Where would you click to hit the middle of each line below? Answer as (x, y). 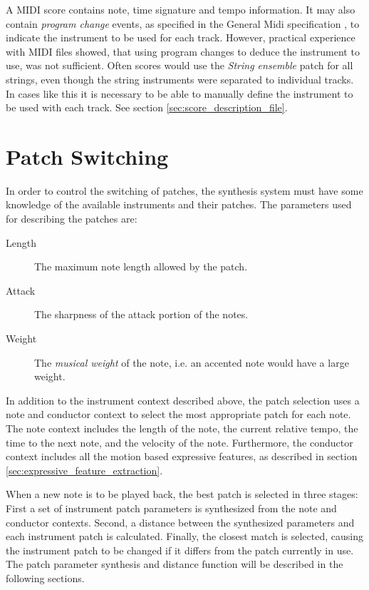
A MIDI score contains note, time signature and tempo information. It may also (181, 9)
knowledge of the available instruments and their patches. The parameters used (179, 204)
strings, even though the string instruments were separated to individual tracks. (180, 79)
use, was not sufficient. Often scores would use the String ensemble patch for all (180, 65)
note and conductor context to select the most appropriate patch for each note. (178, 414)
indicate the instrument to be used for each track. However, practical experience (181, 37)
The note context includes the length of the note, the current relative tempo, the (182, 428)
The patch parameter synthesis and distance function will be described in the (175, 564)
